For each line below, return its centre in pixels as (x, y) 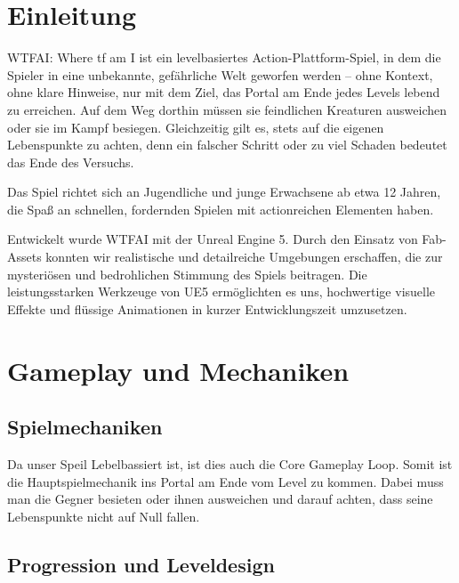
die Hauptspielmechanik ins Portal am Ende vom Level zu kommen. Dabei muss (225, 481)
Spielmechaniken (85, 427)
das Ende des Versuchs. (71, 162)
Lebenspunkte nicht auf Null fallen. (104, 516)
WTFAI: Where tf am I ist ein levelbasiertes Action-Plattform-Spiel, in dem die (224, 57)
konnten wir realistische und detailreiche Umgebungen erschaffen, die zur (244, 257)
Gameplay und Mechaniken (178, 370)
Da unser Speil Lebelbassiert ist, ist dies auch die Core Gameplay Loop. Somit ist (230, 464)
